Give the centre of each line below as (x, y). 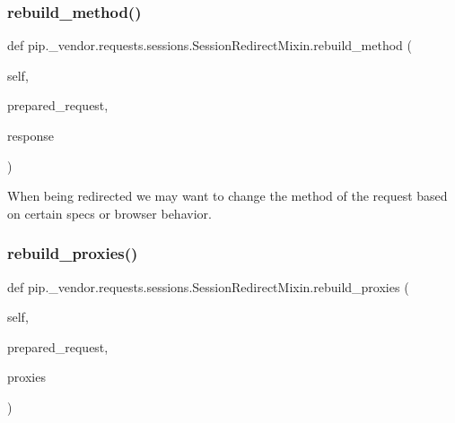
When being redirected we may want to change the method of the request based (227, 196)
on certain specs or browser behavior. (109, 213)
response (31, 135)
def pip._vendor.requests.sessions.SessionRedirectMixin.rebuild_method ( (210, 45)
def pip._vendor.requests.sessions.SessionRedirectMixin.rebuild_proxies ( (208, 286)
